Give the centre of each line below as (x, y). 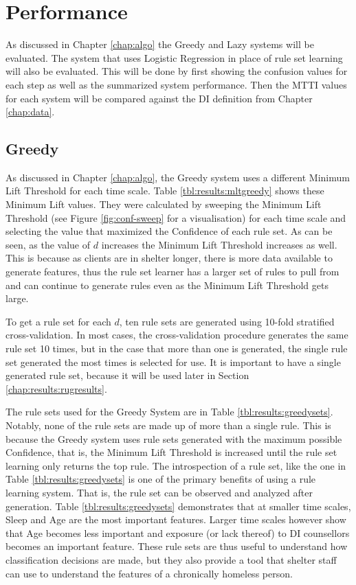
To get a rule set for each (58, 321)
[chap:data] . (30, 112)
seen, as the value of (48, 244)
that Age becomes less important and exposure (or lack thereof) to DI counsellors (178, 532)
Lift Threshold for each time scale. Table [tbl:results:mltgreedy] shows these (165, 191)
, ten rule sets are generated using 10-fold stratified (227, 321)
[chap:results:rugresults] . (56, 388)
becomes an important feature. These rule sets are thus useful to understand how (177, 546)
